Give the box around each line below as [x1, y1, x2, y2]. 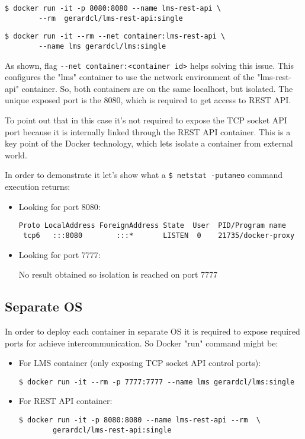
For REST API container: [18, 395, 113, 407]
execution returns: [5, 180, 70, 193]
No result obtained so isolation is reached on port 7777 [18, 268, 218, 281]
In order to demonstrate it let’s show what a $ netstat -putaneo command [5, 168, 283, 181]
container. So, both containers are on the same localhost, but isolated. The [21, 82, 293, 94]
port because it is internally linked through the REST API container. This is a [5, 125, 291, 138]
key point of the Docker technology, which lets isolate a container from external [5, 137, 293, 149]
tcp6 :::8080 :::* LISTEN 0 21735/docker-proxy [23, 231, 295, 240]
